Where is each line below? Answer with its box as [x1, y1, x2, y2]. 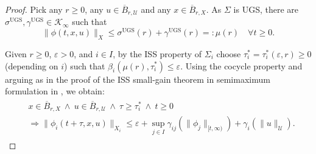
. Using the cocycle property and [180, 59, 303, 72]
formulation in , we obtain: [5, 85, 105, 97]
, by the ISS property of [113, 47, 202, 60]
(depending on [5, 59, 58, 72]
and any [141, 3, 171, 15]
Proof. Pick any [5, 3, 63, 15]
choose [216, 47, 241, 60]
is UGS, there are [233, 3, 298, 15]
